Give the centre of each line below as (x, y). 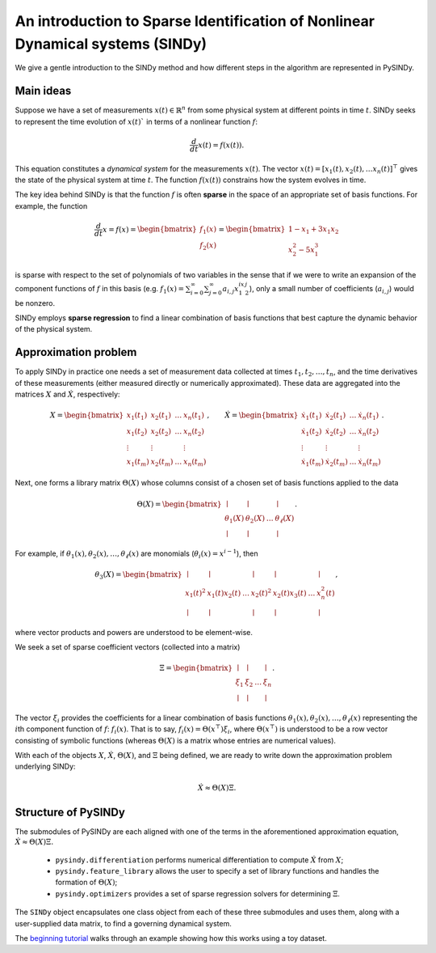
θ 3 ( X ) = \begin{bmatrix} (138, 576)
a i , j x (231, 290)
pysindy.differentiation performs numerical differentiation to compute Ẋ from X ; (199, 860)
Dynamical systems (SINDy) (111, 44)
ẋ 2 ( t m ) (337, 463)
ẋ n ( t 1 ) (369, 417)
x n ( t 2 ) (194, 432)
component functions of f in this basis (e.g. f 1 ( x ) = (100, 289)
